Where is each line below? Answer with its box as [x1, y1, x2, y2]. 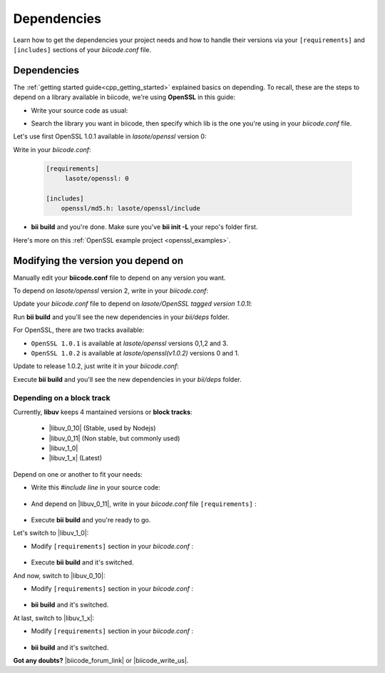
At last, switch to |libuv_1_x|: [13, 614, 95, 622]
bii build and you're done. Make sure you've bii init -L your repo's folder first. [31, 223, 258, 231]
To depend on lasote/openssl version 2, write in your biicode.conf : [13, 286, 209, 295]
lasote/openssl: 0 [64, 175, 130, 183]
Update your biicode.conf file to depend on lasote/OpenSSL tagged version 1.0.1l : [13, 300, 252, 308]
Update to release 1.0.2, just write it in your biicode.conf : [13, 362, 180, 370]
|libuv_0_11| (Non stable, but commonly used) [48, 434, 180, 442]
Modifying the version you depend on [13, 254, 184, 267]
